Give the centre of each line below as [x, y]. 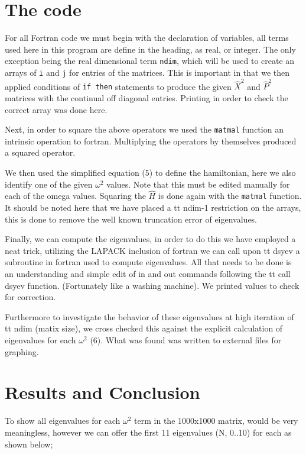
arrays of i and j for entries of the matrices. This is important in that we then [147, 72]
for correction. [30, 297]
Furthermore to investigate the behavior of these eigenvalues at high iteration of [149, 316]
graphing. [22, 351]
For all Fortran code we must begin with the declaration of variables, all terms [147, 38]
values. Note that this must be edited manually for [198, 184]
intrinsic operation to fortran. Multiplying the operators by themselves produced [151, 141]
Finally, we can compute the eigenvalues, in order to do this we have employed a [150, 239]
